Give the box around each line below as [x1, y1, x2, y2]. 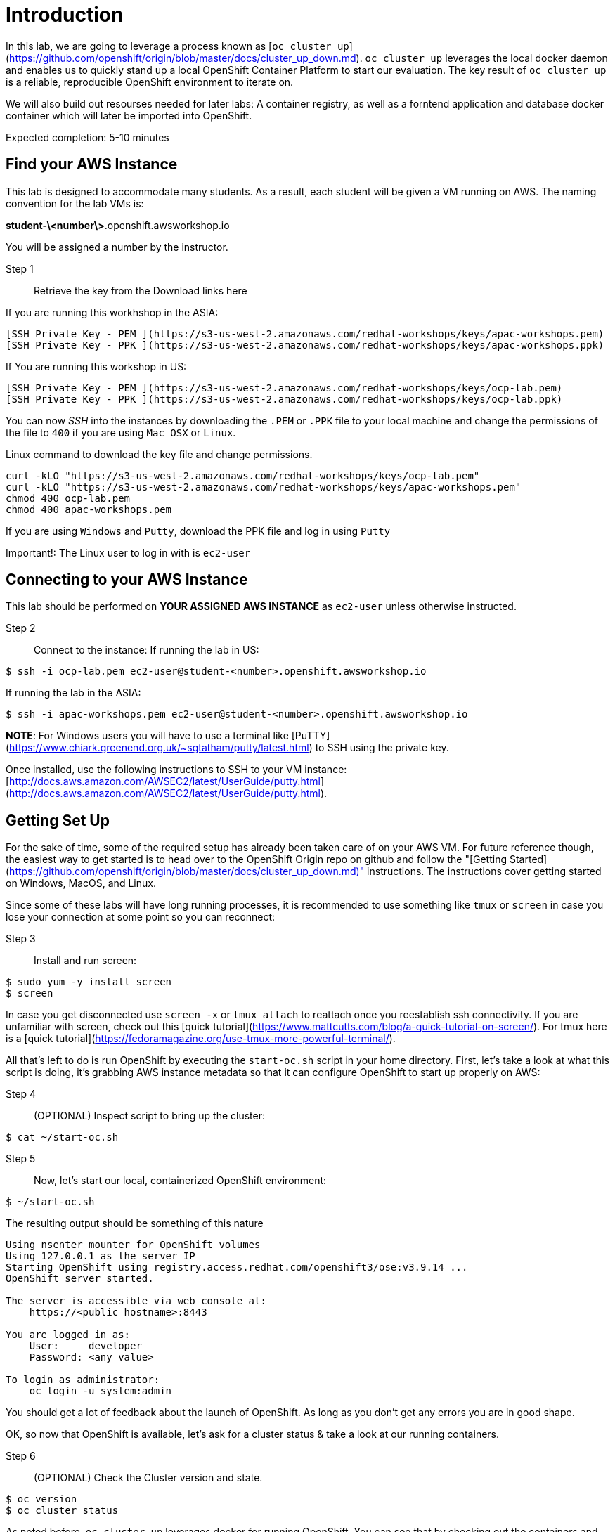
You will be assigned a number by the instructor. [6, 240, 228, 253]
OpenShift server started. [6, 1273, 154, 1285]
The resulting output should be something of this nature [6, 1217, 264, 1230]
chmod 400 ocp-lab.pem [6, 492, 131, 504]
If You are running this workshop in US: [6, 360, 187, 372]
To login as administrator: [6, 1374, 160, 1386]
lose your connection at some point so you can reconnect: [6, 911, 276, 923]
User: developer [29, 1340, 142, 1352]
